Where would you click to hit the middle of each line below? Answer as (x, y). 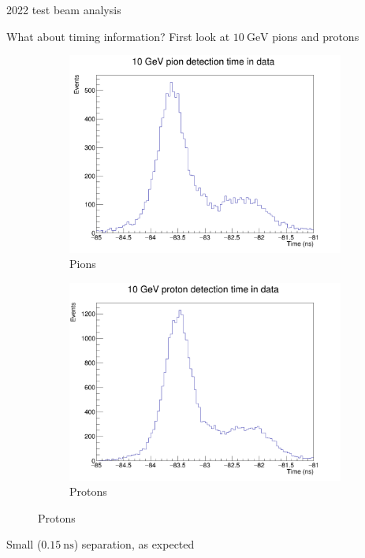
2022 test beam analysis (64, 9)
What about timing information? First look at (118, 36)
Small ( (24, 544)
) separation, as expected (134, 544)
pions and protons (316, 36)
